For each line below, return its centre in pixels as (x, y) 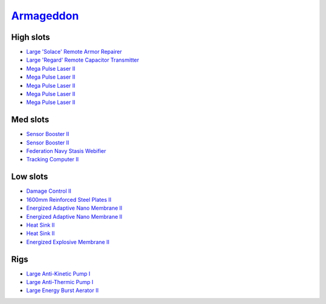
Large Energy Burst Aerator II (62, 291)
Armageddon (45, 16)
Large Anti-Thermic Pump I (60, 282)
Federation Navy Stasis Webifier (66, 151)
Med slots (30, 120)
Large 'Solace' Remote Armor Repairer (74, 52)
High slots (31, 37)
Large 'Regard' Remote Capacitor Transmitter (83, 60)
